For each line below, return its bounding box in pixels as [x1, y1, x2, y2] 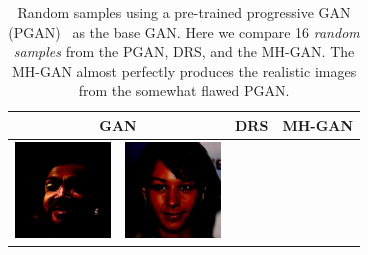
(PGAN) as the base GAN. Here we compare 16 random [8, 21, 360, 42]
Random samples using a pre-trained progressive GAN [17, 2, 351, 22]
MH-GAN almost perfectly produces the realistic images [11, 60, 357, 81]
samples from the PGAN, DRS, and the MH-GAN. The [13, 41, 355, 62]
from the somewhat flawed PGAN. [78, 80, 290, 101]
